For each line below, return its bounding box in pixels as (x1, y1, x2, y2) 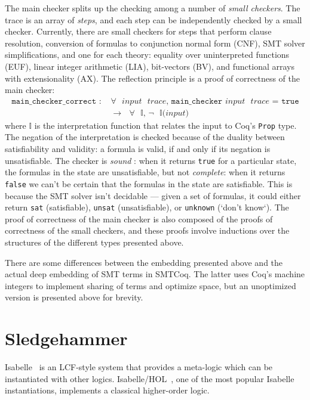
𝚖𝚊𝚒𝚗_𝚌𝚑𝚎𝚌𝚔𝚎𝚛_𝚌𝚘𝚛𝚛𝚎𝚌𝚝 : (11, 97, 102, 106)
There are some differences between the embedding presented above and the (5, 256, 283, 268)
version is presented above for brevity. (5, 291, 143, 303)
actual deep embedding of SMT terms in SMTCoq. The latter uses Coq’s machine (5, 268, 305, 280)
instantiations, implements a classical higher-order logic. (5, 384, 210, 396)
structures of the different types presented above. (5, 236, 184, 248)
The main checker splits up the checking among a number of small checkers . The (5, 2, 300, 14)
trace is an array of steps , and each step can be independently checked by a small (5, 13, 302, 26)
